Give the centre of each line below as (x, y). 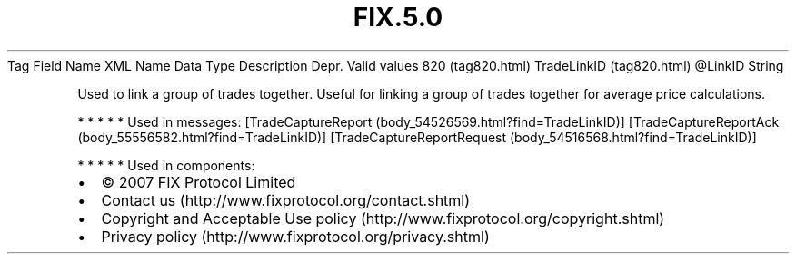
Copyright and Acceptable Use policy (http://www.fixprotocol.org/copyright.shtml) (383, 218)
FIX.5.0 (398, 17)
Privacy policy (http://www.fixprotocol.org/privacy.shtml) (295, 236)
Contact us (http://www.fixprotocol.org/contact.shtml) (286, 200)
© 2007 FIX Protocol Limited (199, 182)
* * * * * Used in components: (166, 165)
